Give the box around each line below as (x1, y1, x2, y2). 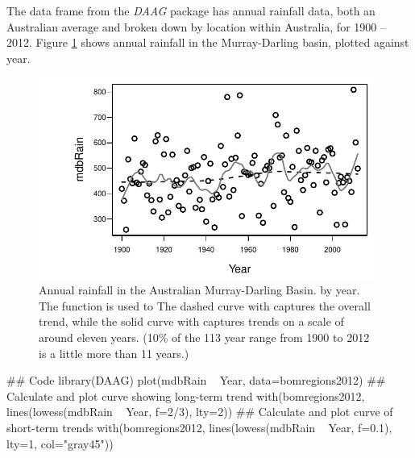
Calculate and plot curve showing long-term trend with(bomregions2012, (6, 387, 365, 404)
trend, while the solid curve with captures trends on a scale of (39, 313, 344, 330)
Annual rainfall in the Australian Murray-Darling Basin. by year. (39, 281, 360, 298)
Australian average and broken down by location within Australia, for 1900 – (6, 18, 386, 35)
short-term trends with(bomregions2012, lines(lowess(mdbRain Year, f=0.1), (6, 419, 392, 436)
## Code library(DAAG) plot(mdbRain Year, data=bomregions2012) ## (6, 372, 386, 389)
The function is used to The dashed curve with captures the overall (39, 297, 371, 314)
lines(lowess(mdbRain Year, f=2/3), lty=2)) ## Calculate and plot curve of (6, 403, 393, 420)
